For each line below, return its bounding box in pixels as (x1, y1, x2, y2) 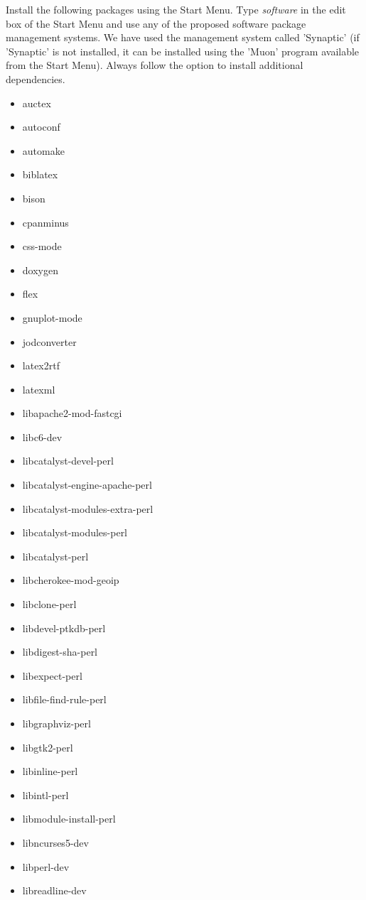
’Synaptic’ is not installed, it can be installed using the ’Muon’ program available (6, 43, 360, 58)
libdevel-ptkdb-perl (22, 620, 106, 635)
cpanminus (22, 215, 69, 229)
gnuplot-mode (22, 310, 82, 325)
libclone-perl (22, 597, 77, 612)
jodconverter (22, 334, 77, 349)
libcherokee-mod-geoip (22, 573, 119, 587)
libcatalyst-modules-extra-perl (22, 501, 154, 516)
